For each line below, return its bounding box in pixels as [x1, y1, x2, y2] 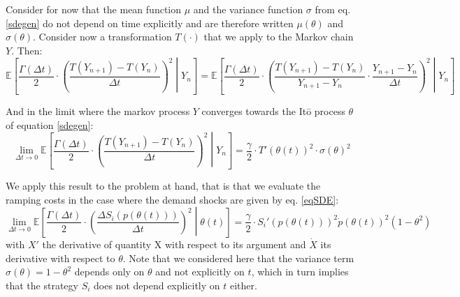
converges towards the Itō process [201, 104, 345, 119]
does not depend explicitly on [94, 277, 220, 292]
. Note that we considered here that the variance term [122, 250, 354, 265]
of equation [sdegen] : [6, 117, 94, 132]
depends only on [74, 264, 145, 279]
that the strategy [6, 277, 78, 292]
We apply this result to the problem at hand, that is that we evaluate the [6, 178, 321, 192]
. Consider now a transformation [33, 29, 172, 44]
